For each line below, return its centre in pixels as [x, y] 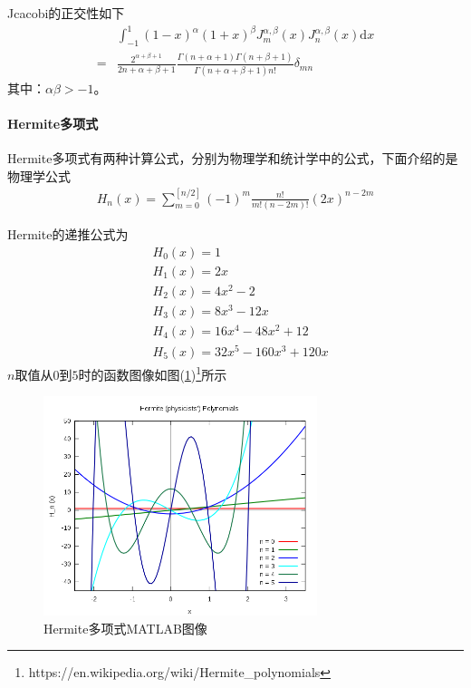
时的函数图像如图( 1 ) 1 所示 [153, 373]
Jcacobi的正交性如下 [66, 13]
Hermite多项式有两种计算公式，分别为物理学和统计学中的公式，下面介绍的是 [233, 157]
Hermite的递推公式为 [68, 233]
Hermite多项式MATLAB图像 [125, 628]
